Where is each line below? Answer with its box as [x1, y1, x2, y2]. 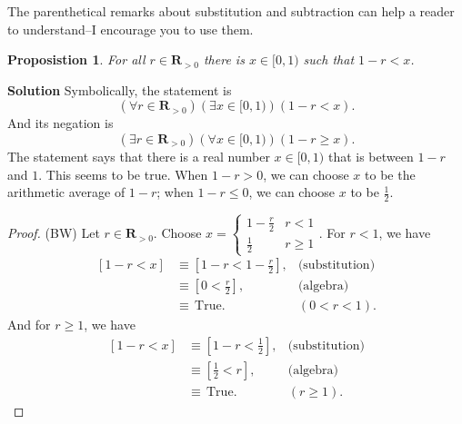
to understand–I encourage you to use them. [7, 19, 254, 38]
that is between [327, 146, 414, 165]
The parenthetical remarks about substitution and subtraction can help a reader [7, 2, 455, 20]
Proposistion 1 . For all [7, 50, 146, 69]
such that [303, 50, 355, 69]
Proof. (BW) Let [7, 223, 100, 242]
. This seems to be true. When [38, 164, 208, 183]
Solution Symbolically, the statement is [7, 80, 232, 99]
